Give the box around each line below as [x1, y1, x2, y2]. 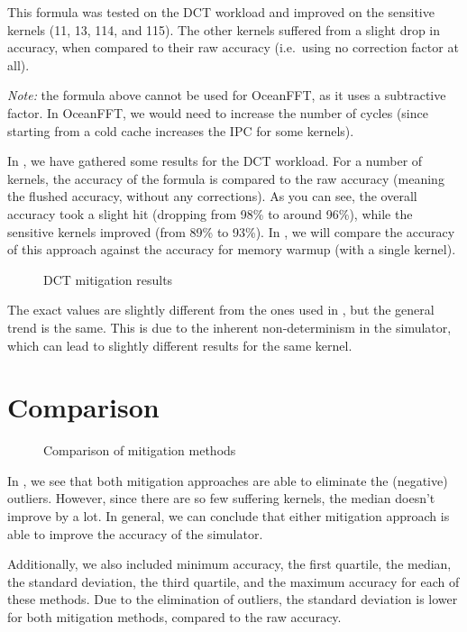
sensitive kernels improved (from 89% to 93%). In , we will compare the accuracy [7, 222, 455, 241]
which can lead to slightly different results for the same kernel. [7, 335, 353, 354]
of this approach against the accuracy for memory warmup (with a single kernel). [7, 240, 456, 259]
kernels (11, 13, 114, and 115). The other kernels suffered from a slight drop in [7, 20, 441, 39]
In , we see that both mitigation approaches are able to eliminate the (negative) [7, 471, 448, 490]
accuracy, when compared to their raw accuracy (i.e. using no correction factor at [7, 38, 459, 57]
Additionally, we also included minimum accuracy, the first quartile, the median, [7, 554, 452, 573]
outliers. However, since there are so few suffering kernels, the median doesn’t [7, 489, 435, 508]
